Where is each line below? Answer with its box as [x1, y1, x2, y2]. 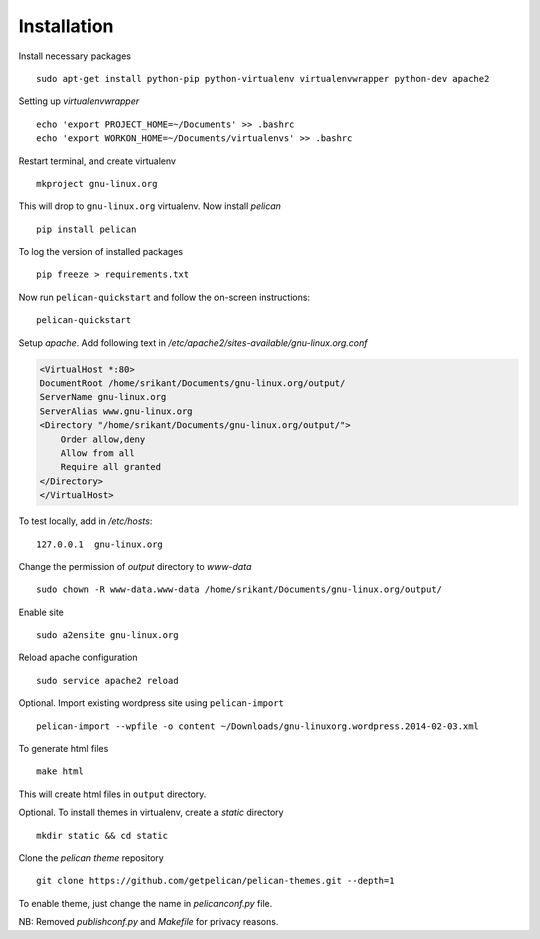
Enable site [18, 606, 64, 618]
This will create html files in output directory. [18, 788, 207, 800]
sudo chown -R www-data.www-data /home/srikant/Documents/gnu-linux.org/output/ [36, 584, 443, 595]
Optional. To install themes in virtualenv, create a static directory [18, 806, 284, 819]
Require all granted [60, 461, 162, 473]
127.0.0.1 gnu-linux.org [36, 538, 164, 550]
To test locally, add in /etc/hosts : [18, 515, 153, 527]
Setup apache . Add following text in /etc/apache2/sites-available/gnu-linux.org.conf [18, 336, 368, 349]
